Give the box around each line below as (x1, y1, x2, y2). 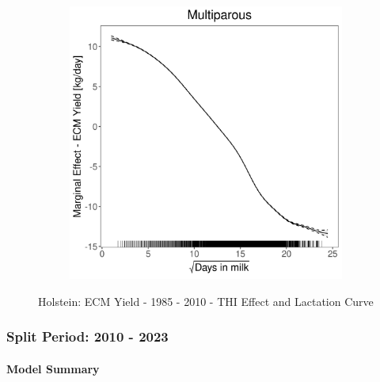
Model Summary (6, 360, 100, 376)
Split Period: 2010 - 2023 (6, 327, 169, 346)
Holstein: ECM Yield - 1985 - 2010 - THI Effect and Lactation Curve (38, 292, 374, 309)
